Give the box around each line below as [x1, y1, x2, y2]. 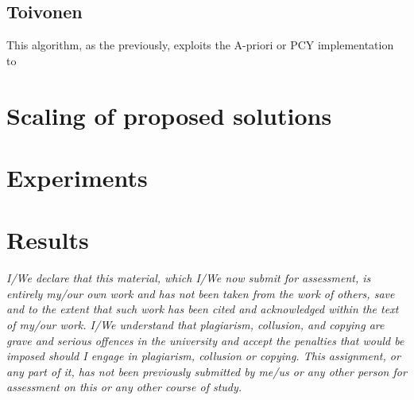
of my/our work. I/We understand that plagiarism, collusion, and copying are [6, 317, 385, 333]
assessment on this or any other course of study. [6, 379, 242, 395]
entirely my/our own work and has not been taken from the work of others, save [6, 285, 395, 301]
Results [6, 223, 89, 256]
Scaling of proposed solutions [6, 99, 332, 131]
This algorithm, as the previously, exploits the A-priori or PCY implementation [6, 37, 394, 53]
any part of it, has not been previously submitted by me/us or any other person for [6, 363, 407, 379]
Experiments [6, 161, 148, 193]
